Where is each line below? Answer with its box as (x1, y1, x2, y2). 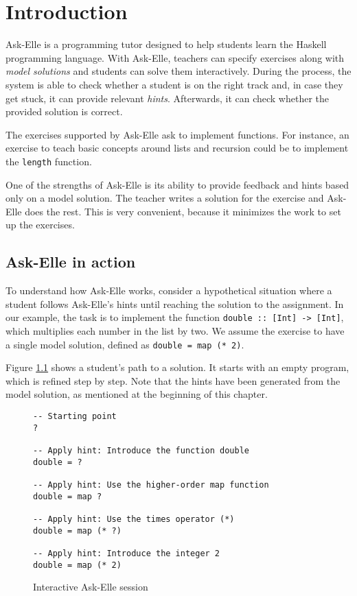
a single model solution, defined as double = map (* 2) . (5, 337, 244, 351)
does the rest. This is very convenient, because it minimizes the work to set (25, 204, 341, 218)
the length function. (5, 154, 92, 168)
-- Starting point (33, 411, 117, 421)
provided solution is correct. (5, 104, 123, 119)
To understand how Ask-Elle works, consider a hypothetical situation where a (5, 283, 332, 298)
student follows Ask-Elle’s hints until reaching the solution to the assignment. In (5, 296, 344, 311)
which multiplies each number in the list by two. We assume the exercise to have (5, 323, 345, 337)
